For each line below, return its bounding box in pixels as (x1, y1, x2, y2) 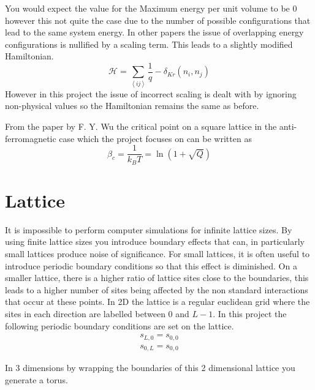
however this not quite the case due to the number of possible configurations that (5, 13, 311, 26)
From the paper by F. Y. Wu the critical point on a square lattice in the (5, 119, 277, 132)
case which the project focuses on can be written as (59, 132, 252, 144)
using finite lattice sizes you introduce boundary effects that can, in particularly (5, 235, 305, 248)
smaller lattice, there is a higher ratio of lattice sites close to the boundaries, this (5, 271, 309, 284)
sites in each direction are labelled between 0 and (5, 307, 189, 320)
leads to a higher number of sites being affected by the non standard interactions (5, 283, 308, 296)
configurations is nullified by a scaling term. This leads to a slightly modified (5, 37, 293, 50)
